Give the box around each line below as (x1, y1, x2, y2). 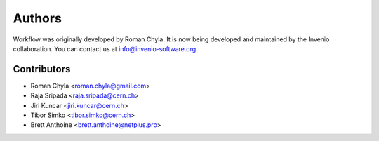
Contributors (13, 63, 71, 75)
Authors (13, 11, 62, 26)
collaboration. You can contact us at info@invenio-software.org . (13, 44, 198, 53)
